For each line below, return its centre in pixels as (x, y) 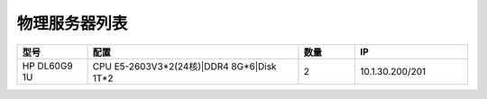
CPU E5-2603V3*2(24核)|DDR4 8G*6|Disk (184, 66)
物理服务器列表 (72, 23)
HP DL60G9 (47, 66)
